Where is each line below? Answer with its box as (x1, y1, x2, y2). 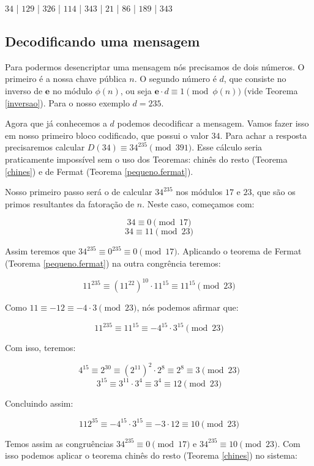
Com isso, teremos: (5, 341, 76, 354)
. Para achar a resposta (220, 128, 307, 141)
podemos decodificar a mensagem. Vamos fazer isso (117, 117, 309, 130)
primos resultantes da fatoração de (5, 197, 135, 210)
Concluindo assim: (5, 396, 73, 409)
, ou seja (120, 84, 152, 97)
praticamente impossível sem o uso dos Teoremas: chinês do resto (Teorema (5, 152, 288, 165)
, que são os (252, 185, 296, 198)
